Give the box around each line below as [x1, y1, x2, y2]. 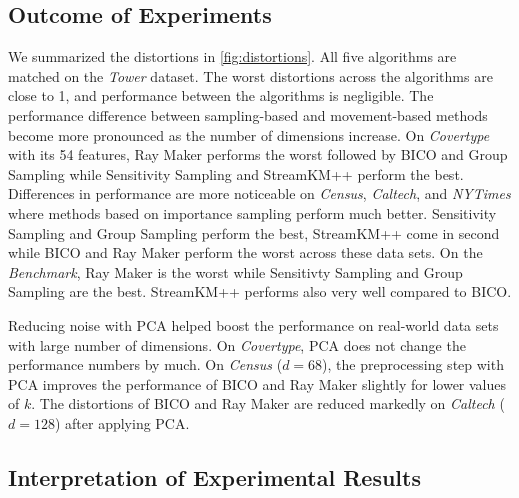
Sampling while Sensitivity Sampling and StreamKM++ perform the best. [8, 163, 464, 184]
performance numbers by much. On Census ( [8, 354, 283, 375]
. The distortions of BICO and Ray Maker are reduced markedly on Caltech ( [31, 393, 505, 414]
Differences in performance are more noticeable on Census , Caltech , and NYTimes [8, 183, 511, 204]
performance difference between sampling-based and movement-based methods [8, 104, 488, 125]
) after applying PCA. [54, 412, 190, 433]
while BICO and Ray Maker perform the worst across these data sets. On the [8, 242, 483, 263]
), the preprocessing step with [322, 354, 504, 375]
